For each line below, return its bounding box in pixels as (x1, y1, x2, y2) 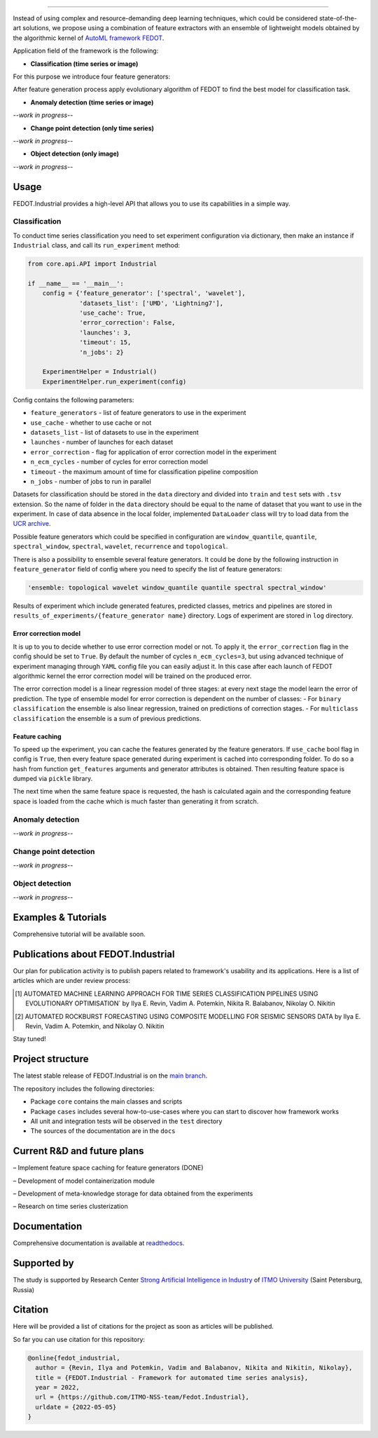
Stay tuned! (13, 1035, 46, 1043)
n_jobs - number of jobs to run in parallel (30, 477, 152, 485)
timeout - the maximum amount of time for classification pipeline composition (30, 467, 258, 476)
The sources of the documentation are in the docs (30, 1127, 176, 1135)
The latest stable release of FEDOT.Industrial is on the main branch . (13, 1071, 208, 1080)
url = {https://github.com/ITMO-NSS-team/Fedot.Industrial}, (35, 1393, 250, 1402)
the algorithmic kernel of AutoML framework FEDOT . (13, 34, 164, 42)
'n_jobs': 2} (79, 348, 124, 356)
